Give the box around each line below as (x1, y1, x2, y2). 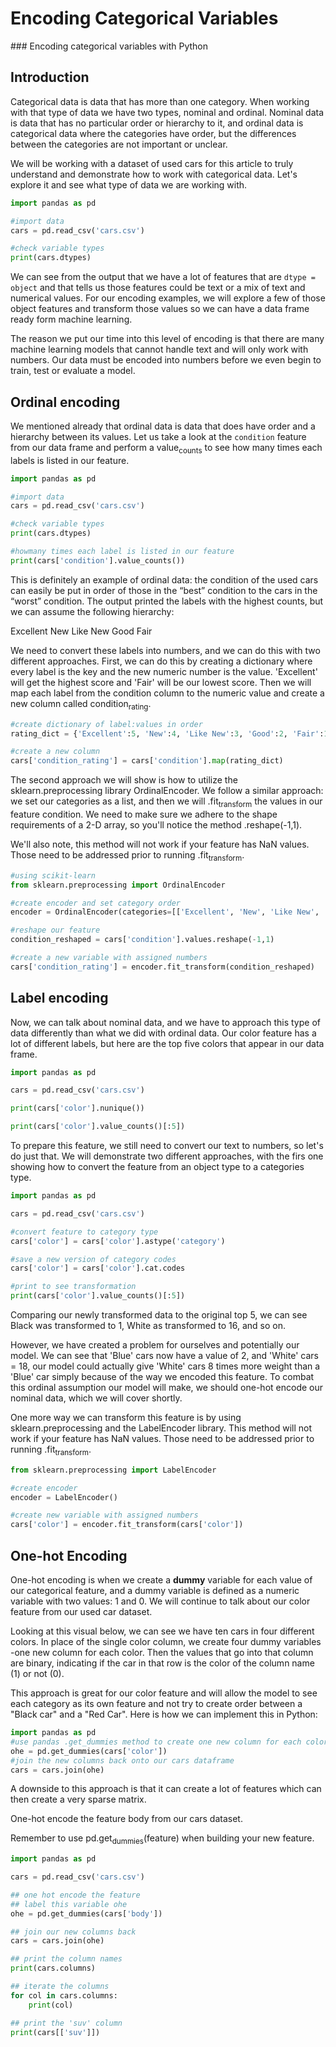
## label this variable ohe (10, 1899, 128, 1909)
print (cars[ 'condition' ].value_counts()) (10, 555, 186, 566)
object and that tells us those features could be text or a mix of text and (10, 282, 306, 294)
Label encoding (10, 990, 109, 1007)
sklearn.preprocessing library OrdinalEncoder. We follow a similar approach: (10, 785, 324, 797)
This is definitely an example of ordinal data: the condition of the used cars (10, 573, 319, 586)
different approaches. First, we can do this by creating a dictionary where (10, 655, 313, 667)
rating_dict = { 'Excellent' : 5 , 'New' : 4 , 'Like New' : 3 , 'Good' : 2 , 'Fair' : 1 (10, 728, 329, 739)
